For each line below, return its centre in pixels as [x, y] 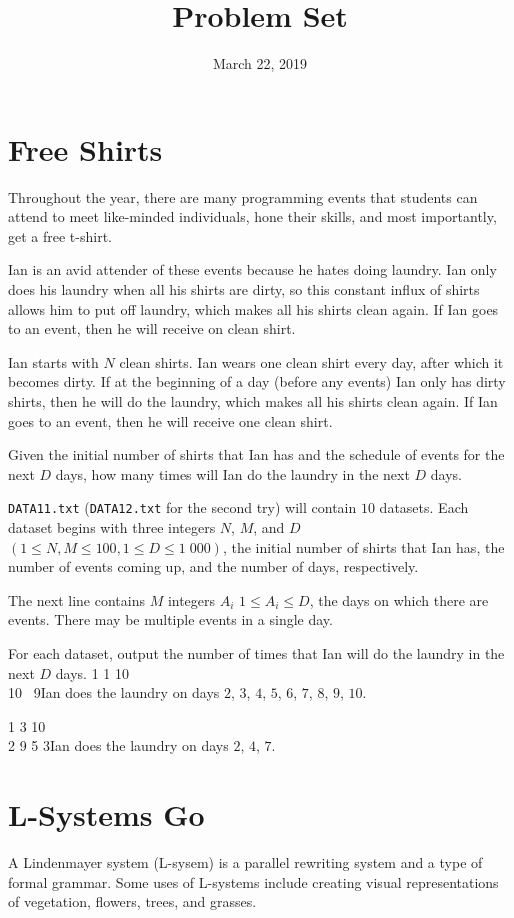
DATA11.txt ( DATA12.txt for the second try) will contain [182, 507]
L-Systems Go [106, 814]
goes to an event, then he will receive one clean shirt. [170, 420]
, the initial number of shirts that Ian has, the [363, 546]
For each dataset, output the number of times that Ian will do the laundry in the [256, 653]
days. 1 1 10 [92, 672]
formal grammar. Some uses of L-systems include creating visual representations [253, 881]
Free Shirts [85, 148]
